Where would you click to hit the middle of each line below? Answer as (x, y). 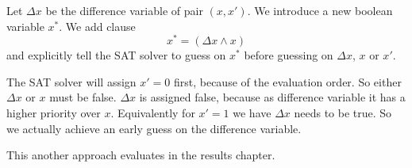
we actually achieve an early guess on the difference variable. (154, 128)
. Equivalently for (153, 113)
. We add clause (97, 26)
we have (252, 113)
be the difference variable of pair (124, 10)
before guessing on (289, 55)
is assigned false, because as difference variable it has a (272, 97)
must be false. (83, 97)
